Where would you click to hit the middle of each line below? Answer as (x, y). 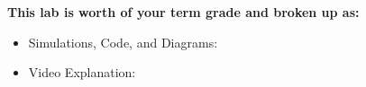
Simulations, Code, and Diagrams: (123, 42)
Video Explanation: (82, 72)
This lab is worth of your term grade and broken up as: (183, 12)
